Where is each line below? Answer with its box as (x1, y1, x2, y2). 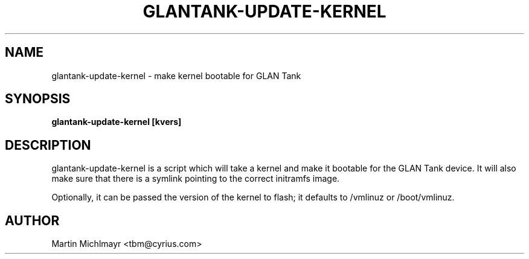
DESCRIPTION (5, 137, 91, 153)
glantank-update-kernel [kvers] (51, 117, 182, 127)
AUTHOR (5, 213, 60, 228)
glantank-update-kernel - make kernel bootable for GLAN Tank (51, 70, 301, 81)
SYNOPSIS (5, 91, 71, 107)
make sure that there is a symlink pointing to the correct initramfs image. (51, 173, 340, 184)
